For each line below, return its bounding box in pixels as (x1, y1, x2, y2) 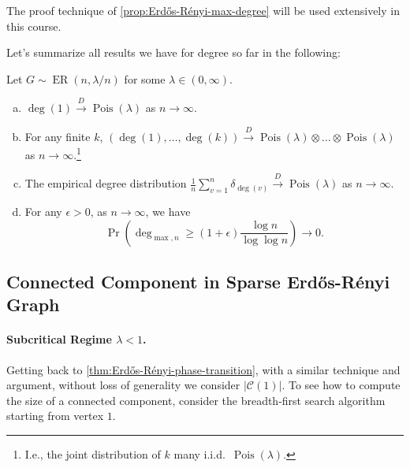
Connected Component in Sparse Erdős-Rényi (6, 269, 390, 293)
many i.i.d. (173, 445, 225, 462)
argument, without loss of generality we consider (6, 377, 240, 393)
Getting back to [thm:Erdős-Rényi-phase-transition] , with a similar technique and (6, 361, 401, 377)
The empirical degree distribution (24, 175, 187, 191)
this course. (6, 17, 61, 34)
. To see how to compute (281, 377, 401, 393)
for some (124, 70, 166, 87)
